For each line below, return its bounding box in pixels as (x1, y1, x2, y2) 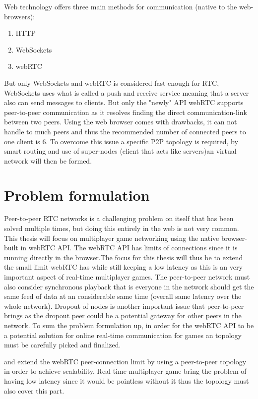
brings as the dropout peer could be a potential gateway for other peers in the (4, 310, 242, 321)
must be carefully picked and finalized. (4, 340, 121, 350)
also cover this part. (4, 385, 64, 396)
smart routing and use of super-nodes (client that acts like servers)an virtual (4, 146, 237, 156)
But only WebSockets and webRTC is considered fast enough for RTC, (4, 77, 219, 88)
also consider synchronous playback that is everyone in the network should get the (4, 281, 254, 291)
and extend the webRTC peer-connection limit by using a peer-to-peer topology (4, 356, 247, 366)
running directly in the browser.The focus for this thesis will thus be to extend (4, 252, 243, 262)
